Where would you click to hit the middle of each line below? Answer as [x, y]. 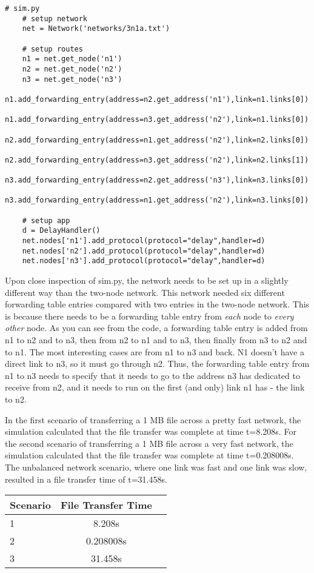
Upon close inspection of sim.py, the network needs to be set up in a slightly [147, 280]
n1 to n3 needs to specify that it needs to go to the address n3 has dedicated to [152, 375]
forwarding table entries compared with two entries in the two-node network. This [157, 304]
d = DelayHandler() [61, 231]
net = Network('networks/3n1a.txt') [96, 29]
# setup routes [52, 49]
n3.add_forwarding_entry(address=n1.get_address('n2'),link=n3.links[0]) [157, 200]
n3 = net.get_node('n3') [72, 79]
